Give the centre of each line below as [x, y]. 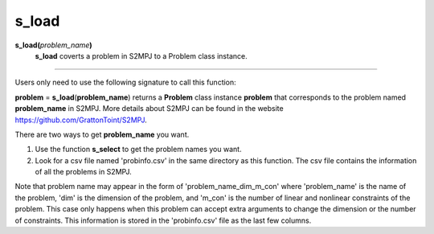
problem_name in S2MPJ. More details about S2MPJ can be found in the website [149, 109]
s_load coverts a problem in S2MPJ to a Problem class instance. [141, 55]
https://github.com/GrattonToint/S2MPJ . [81, 120]
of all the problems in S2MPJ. [83, 172]
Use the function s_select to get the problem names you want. [138, 150]
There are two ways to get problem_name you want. [102, 134]
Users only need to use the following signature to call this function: [125, 82]
